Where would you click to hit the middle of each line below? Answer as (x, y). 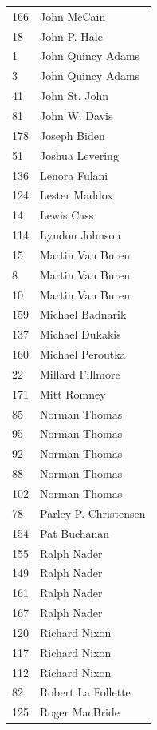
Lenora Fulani (74, 175)
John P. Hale (71, 36)
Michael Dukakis (80, 334)
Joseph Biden (73, 135)
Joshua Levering (79, 155)
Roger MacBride (80, 712)
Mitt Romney (73, 393)
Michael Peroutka (83, 354)
